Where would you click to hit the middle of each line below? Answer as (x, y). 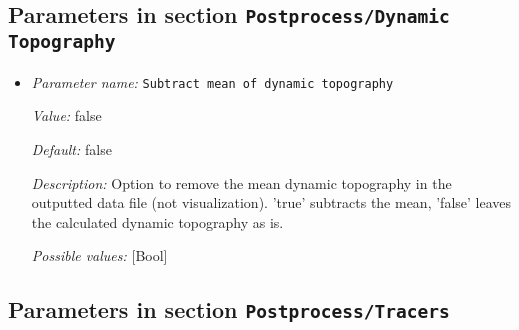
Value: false (66, 115)
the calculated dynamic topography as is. (157, 221)
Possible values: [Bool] (99, 255)
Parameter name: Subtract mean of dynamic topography (212, 81)
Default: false (71, 149)
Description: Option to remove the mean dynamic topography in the (241, 182)
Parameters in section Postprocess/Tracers (229, 309)
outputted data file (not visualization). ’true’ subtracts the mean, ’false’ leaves (271, 202)
